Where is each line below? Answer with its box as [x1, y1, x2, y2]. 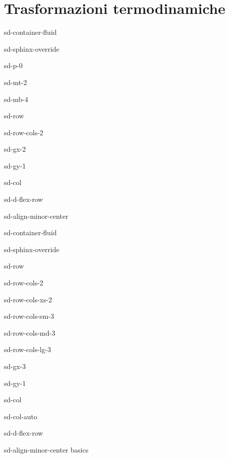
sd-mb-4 [4, 93, 28, 104]
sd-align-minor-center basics [4, 444, 89, 455]
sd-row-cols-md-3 [4, 327, 56, 338]
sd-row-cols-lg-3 [4, 344, 51, 355]
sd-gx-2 [4, 144, 26, 154]
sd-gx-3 [4, 361, 26, 371]
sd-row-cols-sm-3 [4, 311, 54, 321]
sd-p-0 [4, 60, 23, 71]
